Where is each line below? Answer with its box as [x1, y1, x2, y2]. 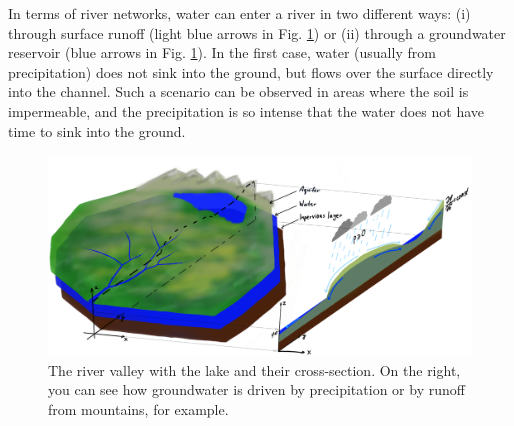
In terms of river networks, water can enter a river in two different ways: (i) [8, 3, 471, 23]
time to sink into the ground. [8, 120, 186, 141]
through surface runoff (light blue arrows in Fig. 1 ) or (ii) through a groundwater [8, 22, 506, 43]
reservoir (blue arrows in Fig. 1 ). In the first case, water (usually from [8, 42, 436, 63]
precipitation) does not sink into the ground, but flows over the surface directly [8, 61, 494, 82]
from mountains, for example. [48, 398, 229, 419]
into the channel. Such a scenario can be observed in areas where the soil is [8, 81, 469, 102]
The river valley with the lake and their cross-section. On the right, [48, 359, 461, 380]
